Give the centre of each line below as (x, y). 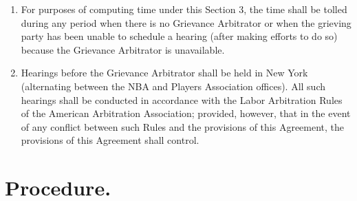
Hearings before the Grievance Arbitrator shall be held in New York (164, 73)
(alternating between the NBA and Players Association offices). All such (173, 86)
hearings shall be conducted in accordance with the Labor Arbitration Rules (182, 99)
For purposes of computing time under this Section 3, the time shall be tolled (184, 9)
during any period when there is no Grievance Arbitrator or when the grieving (186, 22)
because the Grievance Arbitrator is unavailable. (123, 49)
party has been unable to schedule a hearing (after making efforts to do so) (179, 36)
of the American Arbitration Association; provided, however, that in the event (186, 113)
